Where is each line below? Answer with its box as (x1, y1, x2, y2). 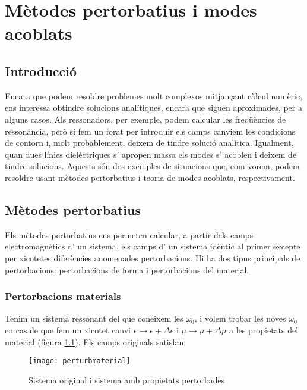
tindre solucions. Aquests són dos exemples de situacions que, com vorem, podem (5, 160, 300, 172)
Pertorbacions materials (5, 289, 121, 304)
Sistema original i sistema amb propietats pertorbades (29, 373, 225, 386)
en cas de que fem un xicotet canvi (5, 323, 131, 336)
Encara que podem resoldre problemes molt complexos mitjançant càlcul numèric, (5, 89, 303, 102)
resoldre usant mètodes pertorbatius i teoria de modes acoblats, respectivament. (5, 171, 295, 183)
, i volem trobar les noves (194, 312, 286, 325)
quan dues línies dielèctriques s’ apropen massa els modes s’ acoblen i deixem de (5, 148, 297, 160)
